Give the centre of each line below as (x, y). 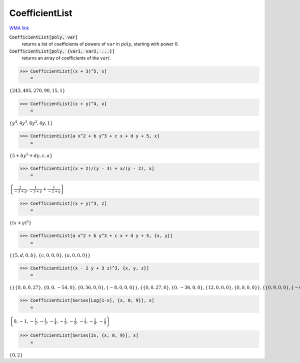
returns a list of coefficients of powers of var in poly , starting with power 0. (100, 44)
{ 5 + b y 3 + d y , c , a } (31, 155)
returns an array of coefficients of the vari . (66, 58)
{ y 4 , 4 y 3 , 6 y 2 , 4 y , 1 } (31, 123)
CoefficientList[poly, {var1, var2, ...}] (62, 51)
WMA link (19, 28)
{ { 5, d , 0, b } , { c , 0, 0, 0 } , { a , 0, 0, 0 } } (50, 255)
